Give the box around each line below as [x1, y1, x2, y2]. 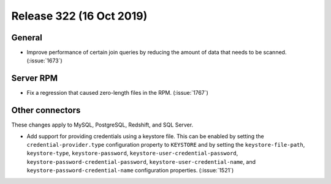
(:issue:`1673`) [26, 57, 63, 64]
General [11, 32, 43, 43]
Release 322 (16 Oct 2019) [11, 9, 148, 23]
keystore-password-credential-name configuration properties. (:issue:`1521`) [26, 167, 234, 174]
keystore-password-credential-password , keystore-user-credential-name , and [26, 158, 256, 165]
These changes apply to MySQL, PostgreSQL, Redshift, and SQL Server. [11, 121, 193, 128]
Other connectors [11, 105, 81, 116]
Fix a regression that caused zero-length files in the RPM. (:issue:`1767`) [26, 89, 208, 97]
